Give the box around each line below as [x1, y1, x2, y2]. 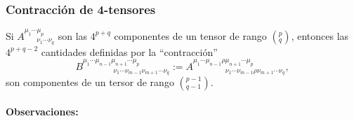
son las [58, 28, 88, 43]
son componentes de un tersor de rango [6, 75, 174, 89]
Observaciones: [6, 104, 79, 118]
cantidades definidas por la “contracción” [41, 44, 218, 59]
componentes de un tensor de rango [114, 28, 267, 43]
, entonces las [291, 28, 349, 43]
